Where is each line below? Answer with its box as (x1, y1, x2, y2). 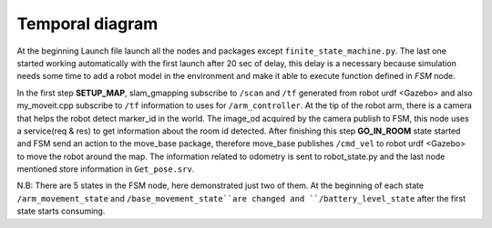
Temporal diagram (16, 14, 159, 34)
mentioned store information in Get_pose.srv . (16, 164, 195, 174)
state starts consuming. (16, 205, 106, 217)
